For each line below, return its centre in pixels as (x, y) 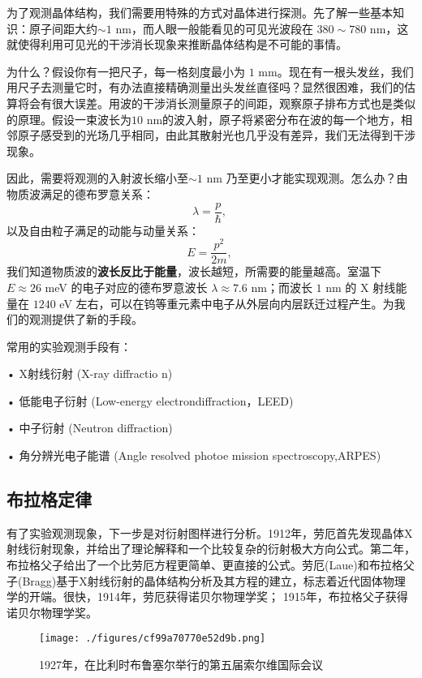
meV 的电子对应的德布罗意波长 (126, 287)
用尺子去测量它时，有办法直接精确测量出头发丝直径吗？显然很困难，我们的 (205, 87)
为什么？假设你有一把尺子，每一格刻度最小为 (126, 71)
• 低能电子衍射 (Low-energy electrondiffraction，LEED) (150, 400)
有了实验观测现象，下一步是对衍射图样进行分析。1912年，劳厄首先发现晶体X (210, 532)
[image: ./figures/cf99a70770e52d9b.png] (153, 639)
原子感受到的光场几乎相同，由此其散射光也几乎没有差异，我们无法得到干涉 (216, 135)
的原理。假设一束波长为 (69, 119)
